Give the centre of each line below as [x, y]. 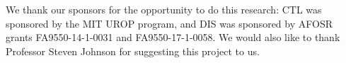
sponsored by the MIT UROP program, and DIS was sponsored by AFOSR [169, 23]
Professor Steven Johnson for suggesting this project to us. [133, 51]
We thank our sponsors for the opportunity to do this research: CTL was [164, 9]
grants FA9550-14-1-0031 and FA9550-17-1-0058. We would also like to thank [173, 37]
